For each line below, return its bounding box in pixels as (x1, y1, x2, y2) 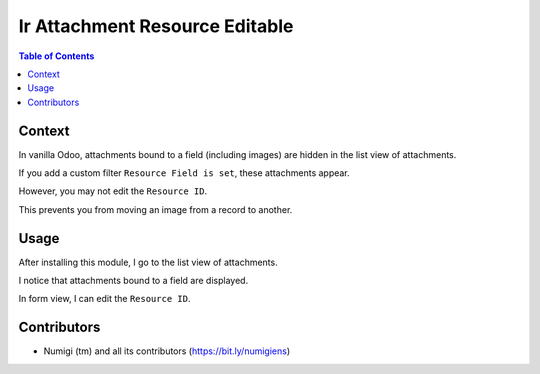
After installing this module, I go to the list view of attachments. (18, 256, 279, 268)
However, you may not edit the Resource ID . (18, 185, 208, 197)
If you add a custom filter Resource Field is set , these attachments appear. (18, 167, 350, 179)
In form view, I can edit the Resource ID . (18, 293, 191, 305)
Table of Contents (18, 50, 95, 62)
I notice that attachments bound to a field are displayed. (18, 275, 249, 287)
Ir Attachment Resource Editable (18, 15, 294, 37)
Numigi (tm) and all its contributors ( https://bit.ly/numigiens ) (43, 345, 291, 357)
